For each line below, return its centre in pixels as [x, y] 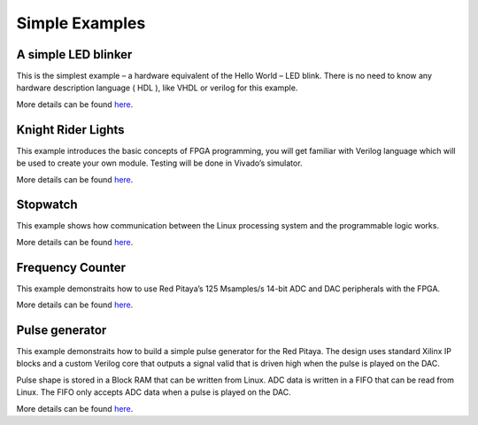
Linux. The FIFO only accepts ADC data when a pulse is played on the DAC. [154, 392]
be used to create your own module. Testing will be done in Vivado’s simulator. [159, 163]
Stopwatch [47, 205]
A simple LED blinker [74, 54]
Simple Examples [81, 23]
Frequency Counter [71, 267]
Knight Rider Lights [70, 130]
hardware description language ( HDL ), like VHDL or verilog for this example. [157, 88]
